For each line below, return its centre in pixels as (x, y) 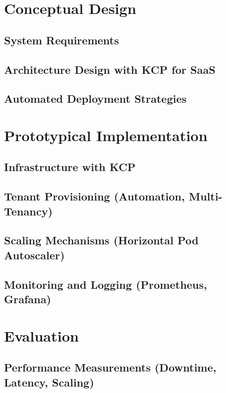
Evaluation (41, 335)
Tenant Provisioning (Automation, (95, 196)
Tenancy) (28, 211)
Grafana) (28, 299)
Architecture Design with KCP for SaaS (110, 69)
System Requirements (62, 40)
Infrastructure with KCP (70, 167)
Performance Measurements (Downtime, (110, 367)
